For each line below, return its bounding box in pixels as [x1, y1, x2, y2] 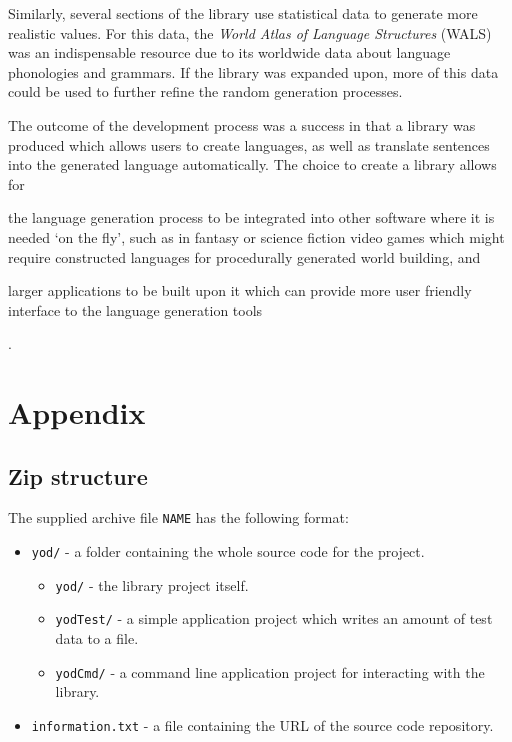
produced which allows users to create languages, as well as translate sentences [8, 134, 490, 155]
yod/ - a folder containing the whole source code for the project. [31, 541, 425, 562]
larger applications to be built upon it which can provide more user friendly [8, 280, 472, 301]
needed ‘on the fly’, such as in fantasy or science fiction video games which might [8, 226, 505, 247]
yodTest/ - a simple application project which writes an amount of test [55, 608, 493, 629]
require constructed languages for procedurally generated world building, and [8, 246, 481, 267]
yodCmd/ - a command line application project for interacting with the [55, 661, 485, 682]
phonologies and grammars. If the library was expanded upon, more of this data [8, 61, 499, 82]
